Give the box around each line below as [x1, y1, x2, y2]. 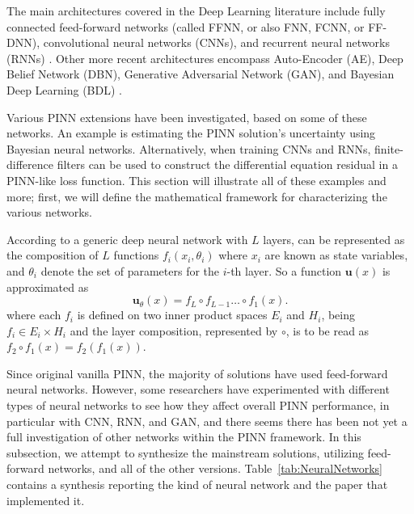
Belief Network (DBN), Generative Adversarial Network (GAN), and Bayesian [6, 65, 395, 82]
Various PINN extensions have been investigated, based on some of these [6, 108, 367, 125]
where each [6, 306, 61, 323]
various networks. [6, 204, 93, 221]
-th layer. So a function [226, 262, 342, 279]
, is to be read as [285, 322, 370, 339]
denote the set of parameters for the [40, 262, 220, 279]
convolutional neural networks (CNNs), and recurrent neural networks [43, 34, 390, 51]
